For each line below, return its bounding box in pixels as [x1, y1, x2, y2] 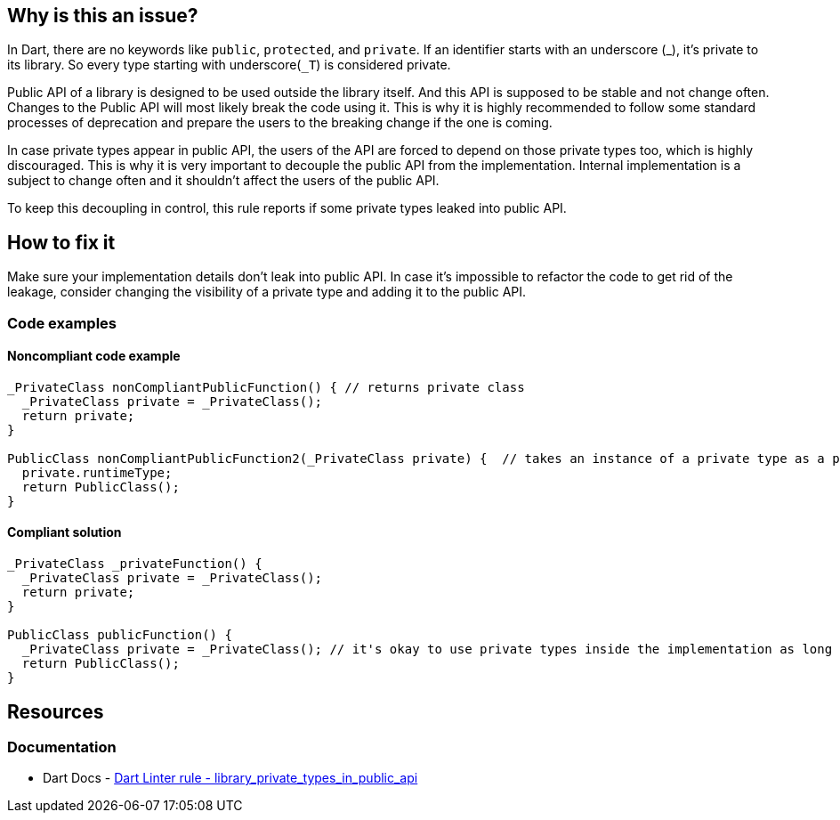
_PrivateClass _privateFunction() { [7, 556, 262, 572]
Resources [7, 700, 104, 723]
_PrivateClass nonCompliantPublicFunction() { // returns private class [7, 379, 525, 394]
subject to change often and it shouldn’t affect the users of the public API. [7, 173, 440, 189]
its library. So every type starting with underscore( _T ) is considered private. [7, 57, 451, 73]
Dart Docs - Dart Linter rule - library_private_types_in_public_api [43, 770, 418, 786]
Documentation [7, 737, 117, 756]
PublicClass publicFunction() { [7, 628, 232, 643]
